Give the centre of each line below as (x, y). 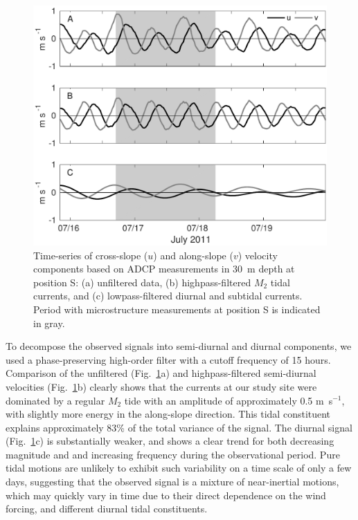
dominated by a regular (55, 400)
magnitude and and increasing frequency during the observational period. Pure (173, 454)
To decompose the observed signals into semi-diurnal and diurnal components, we (179, 346)
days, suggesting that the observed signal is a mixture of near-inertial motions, (172, 482)
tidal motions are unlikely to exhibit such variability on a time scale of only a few (179, 468)
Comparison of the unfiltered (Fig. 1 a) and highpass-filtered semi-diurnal (161, 373)
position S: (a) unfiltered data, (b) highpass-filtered (142, 282)
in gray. (49, 323)
